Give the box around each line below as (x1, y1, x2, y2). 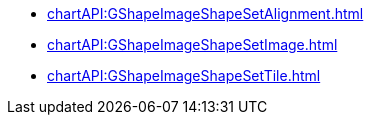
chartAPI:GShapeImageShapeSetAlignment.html (47, 5, 364, 22)
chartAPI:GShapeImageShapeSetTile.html (47, 67, 321, 84)
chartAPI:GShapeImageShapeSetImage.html (47, 36, 338, 53)
